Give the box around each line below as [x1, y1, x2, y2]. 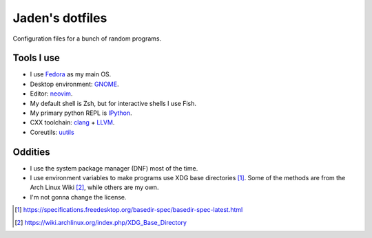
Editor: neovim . [30, 89, 73, 98]
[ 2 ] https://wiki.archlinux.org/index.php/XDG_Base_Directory [14, 218, 187, 226]
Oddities [12, 146, 50, 158]
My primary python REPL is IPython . [30, 109, 132, 117]
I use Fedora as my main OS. [30, 70, 112, 78]
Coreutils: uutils [30, 128, 75, 136]
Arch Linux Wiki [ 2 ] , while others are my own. [30, 183, 159, 192]
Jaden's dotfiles [12, 10, 107, 25]
